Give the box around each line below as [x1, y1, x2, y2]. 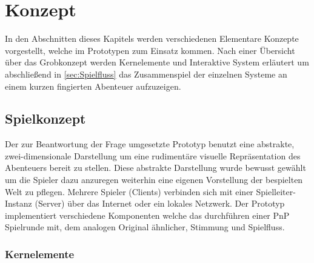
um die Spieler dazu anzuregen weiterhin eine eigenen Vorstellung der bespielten [5, 173, 303, 186]
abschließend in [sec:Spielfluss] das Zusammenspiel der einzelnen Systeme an [5, 67, 287, 80]
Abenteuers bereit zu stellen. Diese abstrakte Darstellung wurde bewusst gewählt [5, 161, 306, 174]
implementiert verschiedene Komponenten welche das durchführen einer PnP [5, 208, 290, 221]
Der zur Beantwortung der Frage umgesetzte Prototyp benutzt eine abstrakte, [5, 138, 295, 150]
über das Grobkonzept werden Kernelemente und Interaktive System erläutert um [5, 56, 309, 68]
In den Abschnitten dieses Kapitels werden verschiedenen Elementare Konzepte [5, 32, 299, 45]
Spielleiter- [256, 185, 296, 198]
